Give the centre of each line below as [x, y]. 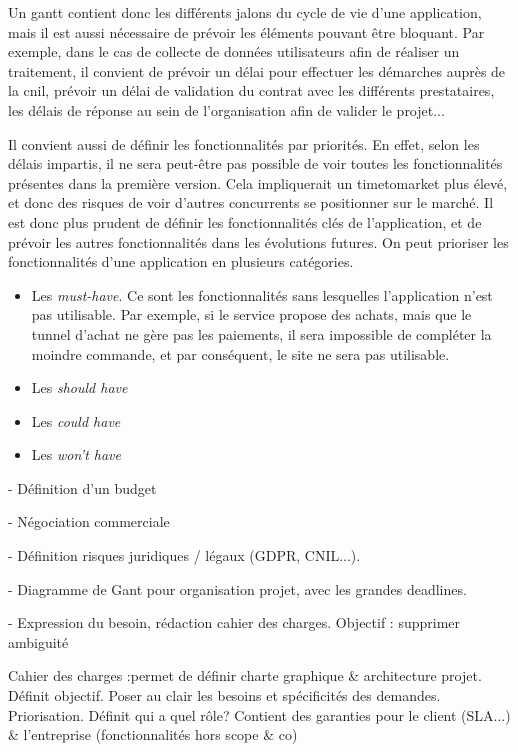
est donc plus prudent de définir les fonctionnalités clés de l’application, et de [245, 221]
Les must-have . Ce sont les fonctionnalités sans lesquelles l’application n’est [262, 294]
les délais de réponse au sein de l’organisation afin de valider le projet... [226, 109]
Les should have [79, 387]
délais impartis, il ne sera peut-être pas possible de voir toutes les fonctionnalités [255, 163]
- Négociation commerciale [89, 521]
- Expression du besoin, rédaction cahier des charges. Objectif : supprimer [234, 622]
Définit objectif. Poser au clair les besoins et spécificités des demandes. [224, 695]
